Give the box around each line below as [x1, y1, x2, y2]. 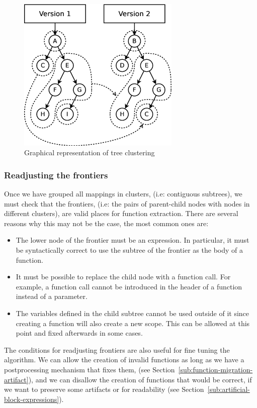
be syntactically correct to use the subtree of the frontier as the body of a [16, 245, 243, 255]
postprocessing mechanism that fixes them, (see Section [4, 364, 175, 374]
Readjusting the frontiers [4, 168, 108, 181]
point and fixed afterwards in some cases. [16, 328, 143, 338]
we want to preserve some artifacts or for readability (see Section [4, 384, 204, 394]
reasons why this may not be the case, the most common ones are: [4, 218, 209, 228]
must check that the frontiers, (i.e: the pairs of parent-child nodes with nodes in [4, 198, 250, 209]
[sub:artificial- [207, 384, 250, 394]
